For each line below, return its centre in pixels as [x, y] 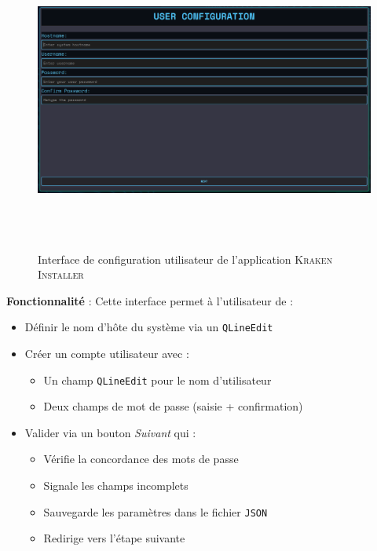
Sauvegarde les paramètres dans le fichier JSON [156, 511]
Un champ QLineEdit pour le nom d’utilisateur [157, 379]
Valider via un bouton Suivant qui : [110, 432]
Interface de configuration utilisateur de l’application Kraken [185, 259]
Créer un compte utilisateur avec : [107, 353]
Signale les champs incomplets [116, 485]
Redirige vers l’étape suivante [114, 538]
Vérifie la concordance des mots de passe [141, 459]
